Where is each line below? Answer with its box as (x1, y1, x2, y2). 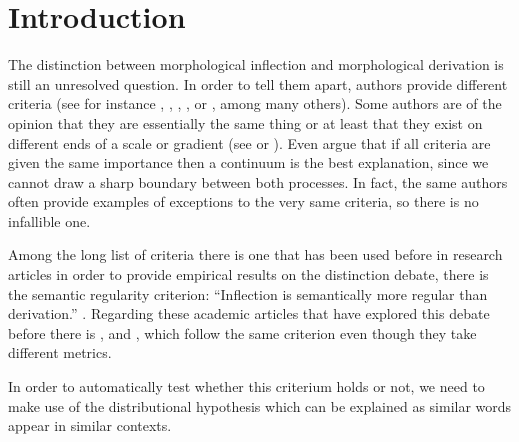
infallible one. (8, 210, 91, 231)
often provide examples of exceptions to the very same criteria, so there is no (8, 191, 479, 212)
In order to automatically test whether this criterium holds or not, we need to (8, 376, 485, 397)
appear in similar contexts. (8, 415, 172, 436)
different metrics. (8, 342, 112, 363)
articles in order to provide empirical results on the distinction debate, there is (8, 264, 489, 285)
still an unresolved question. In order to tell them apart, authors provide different (8, 73, 508, 94)
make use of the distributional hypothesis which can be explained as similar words (8, 395, 512, 416)
